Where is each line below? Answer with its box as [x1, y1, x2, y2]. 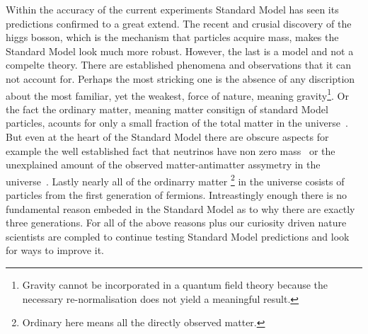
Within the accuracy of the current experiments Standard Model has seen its [6, 2, 339, 16]
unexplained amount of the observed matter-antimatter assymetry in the [6, 157, 321, 172]
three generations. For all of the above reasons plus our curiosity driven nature [6, 215, 347, 230]
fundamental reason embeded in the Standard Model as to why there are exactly [6, 201, 355, 216]
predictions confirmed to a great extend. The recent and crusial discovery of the [6, 16, 352, 30]
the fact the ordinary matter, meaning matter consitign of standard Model [6, 101, 328, 116]
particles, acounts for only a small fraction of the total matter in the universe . [6, 115, 348, 130]
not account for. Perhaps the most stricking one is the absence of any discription [6, 71, 355, 86]
